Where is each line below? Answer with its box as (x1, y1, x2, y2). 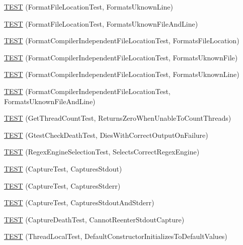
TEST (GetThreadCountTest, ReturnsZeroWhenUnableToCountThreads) (4, 113, 231, 123)
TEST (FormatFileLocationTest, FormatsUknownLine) (4, 2, 173, 12)
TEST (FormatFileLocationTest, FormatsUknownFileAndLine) (4, 18, 198, 29)
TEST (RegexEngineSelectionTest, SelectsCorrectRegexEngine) (4, 146, 200, 157)
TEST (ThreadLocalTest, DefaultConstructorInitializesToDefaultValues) (4, 231, 227, 241)
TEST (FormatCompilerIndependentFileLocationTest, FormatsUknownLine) (4, 69, 239, 79)
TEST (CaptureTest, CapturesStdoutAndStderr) (4, 197, 154, 208)
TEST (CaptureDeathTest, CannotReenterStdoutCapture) (4, 214, 185, 224)
